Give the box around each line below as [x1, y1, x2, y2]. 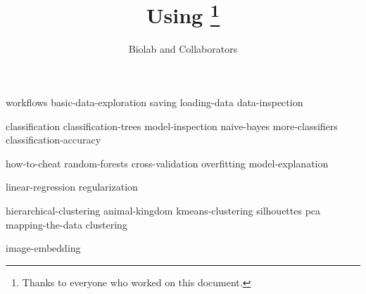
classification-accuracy [6, 132, 101, 147]
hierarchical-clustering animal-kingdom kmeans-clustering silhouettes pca [6, 203, 321, 218]
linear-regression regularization [6, 179, 138, 194]
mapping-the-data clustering [6, 217, 127, 231]
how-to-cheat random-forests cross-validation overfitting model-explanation [6, 155, 329, 170]
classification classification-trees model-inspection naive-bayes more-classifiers [6, 118, 338, 133]
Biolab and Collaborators [128, 41, 238, 56]
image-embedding [6, 241, 81, 255]
